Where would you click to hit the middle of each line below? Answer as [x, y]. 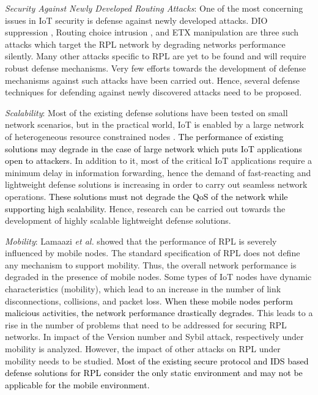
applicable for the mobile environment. [77, 384]
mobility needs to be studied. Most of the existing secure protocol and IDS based [157, 360]
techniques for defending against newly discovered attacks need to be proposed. [153, 92]
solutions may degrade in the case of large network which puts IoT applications [153, 148]
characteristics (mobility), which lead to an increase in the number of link [143, 289]
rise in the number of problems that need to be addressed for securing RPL [146, 324]
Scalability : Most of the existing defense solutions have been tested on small [146, 112]
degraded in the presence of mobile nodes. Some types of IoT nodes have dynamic [158, 277]
